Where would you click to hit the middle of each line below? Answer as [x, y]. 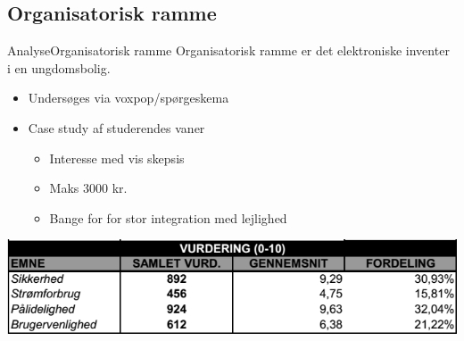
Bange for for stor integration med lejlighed [168, 217]
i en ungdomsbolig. [59, 67]
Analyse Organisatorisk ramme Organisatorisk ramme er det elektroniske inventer [228, 50]
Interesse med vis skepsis [117, 158]
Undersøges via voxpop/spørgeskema [128, 98]
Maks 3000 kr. [88, 188]
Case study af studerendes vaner [116, 127]
